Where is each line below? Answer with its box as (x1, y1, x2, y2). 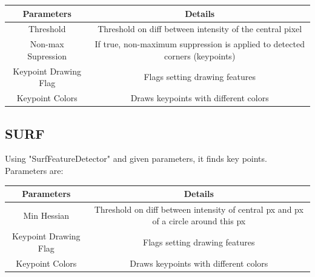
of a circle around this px (152, 215, 246, 227)
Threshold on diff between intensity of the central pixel (98, 22, 302, 35)
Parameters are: (5, 164, 64, 176)
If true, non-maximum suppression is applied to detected (94, 38, 305, 50)
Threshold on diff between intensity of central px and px (94, 202, 303, 215)
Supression (27, 49, 67, 62)
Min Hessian (23, 209, 70, 221)
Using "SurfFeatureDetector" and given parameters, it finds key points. (5, 152, 267, 165)
